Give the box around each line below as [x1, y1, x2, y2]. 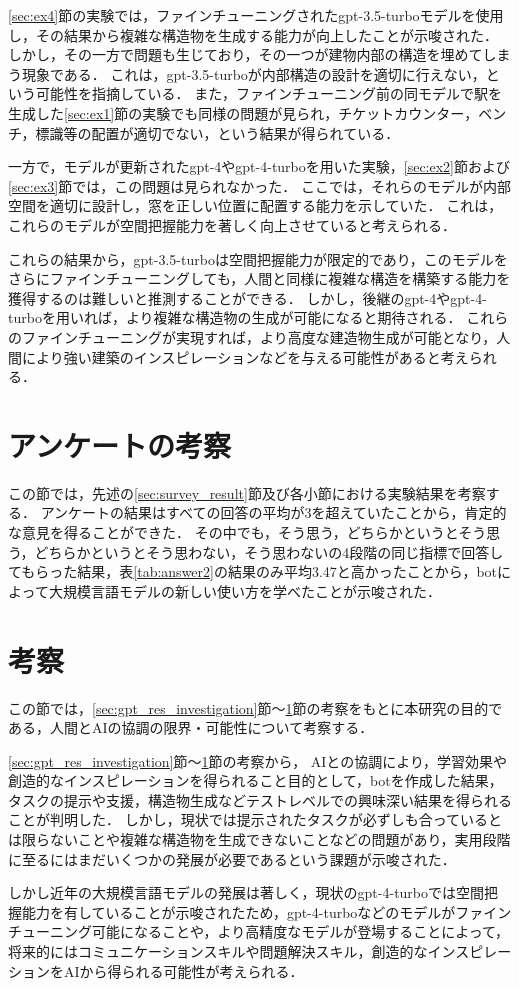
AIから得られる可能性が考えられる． [63, 960, 304, 981]
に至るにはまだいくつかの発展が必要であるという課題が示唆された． [8, 848, 456, 869]
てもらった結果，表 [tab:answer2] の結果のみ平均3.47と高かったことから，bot [8, 561, 498, 582]
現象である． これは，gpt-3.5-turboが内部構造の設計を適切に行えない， [21, 63, 486, 84]
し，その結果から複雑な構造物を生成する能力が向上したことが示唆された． [8, 24, 498, 45]
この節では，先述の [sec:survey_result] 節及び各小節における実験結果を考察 [8, 482, 486, 503]
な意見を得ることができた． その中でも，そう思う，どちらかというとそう [8, 522, 487, 542]
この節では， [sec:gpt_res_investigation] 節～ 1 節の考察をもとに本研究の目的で [8, 697, 503, 718]
